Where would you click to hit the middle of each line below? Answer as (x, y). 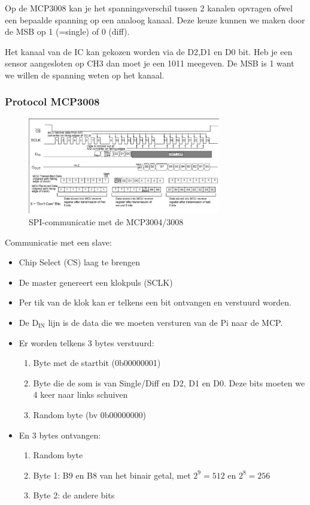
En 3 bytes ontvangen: (60, 435)
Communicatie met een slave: (58, 242)
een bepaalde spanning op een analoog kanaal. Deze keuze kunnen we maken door (155, 19)
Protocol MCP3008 (52, 102)
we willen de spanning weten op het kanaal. (85, 75)
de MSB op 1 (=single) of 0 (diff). (67, 31)
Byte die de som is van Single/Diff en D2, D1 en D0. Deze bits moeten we (169, 382)
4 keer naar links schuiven (80, 394)
